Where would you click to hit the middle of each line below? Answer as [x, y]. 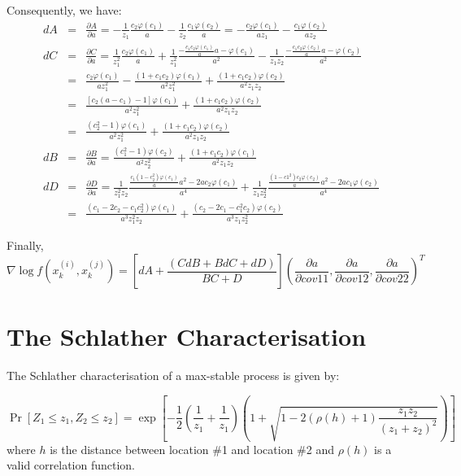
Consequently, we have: [64, 10]
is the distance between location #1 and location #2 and [192, 449]
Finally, [25, 245]
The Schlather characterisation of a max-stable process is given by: [173, 376]
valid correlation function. [71, 465]
